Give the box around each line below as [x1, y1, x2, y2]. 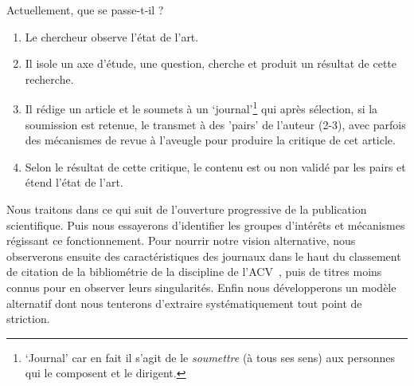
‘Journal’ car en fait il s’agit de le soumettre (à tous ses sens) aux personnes [25, 349, 395, 365]
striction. [6, 310, 50, 327]
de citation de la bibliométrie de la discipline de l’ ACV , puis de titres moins [6, 263, 382, 280]
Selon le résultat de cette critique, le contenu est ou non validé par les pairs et [25, 158, 406, 175]
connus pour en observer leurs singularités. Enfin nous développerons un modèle [6, 278, 396, 295]
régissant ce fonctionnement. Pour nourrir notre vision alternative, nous [6, 232, 356, 249]
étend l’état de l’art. [25, 174, 123, 191]
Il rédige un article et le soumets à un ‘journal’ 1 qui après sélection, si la [25, 98, 378, 117]
